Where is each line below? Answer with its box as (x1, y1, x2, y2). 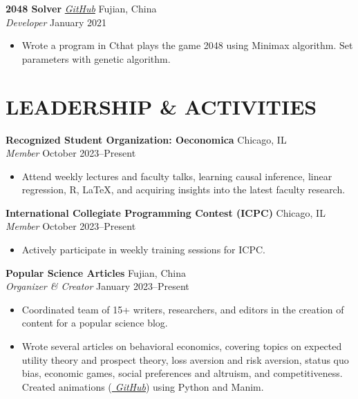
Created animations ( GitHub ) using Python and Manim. (21, 379, 264, 393)
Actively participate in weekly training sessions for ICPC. (21, 242, 265, 257)
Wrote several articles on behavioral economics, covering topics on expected (21, 339, 342, 353)
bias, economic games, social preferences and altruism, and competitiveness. (21, 366, 343, 380)
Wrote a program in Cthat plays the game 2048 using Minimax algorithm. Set (21, 38, 353, 52)
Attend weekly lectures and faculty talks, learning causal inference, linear (21, 168, 332, 183)
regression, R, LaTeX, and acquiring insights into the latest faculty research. (21, 182, 346, 197)
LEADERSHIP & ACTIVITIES (6, 92, 317, 120)
